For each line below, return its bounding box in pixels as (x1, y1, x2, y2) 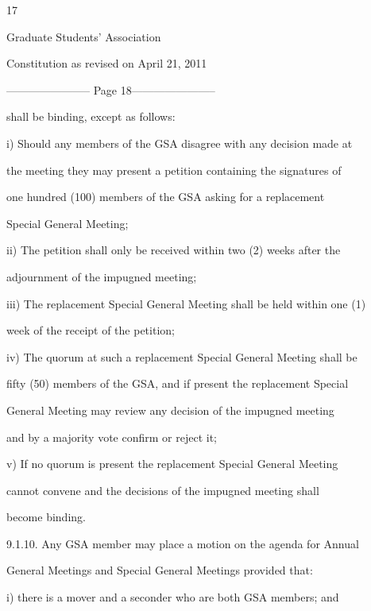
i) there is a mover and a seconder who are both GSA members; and (6, 589, 339, 605)
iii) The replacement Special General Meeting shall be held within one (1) (6, 295, 366, 311)
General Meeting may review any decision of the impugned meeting (6, 401, 334, 418)
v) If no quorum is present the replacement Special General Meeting (6, 455, 338, 472)
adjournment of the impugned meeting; (6, 268, 197, 284)
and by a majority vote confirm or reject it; (6, 428, 217, 445)
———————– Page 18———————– (6, 81, 215, 98)
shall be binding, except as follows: (6, 108, 176, 125)
